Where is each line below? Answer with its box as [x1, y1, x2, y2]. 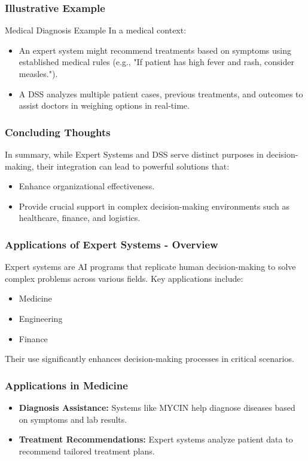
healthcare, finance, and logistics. [19, 211, 141, 224]
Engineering [19, 312, 63, 324]
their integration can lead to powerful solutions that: [36, 159, 230, 172]
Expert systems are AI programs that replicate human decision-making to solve [5, 260, 296, 273]
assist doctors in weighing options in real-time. [19, 99, 190, 112]
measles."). [19, 67, 58, 79]
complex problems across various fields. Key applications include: [5, 272, 243, 284]
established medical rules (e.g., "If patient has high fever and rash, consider [19, 56, 294, 68]
